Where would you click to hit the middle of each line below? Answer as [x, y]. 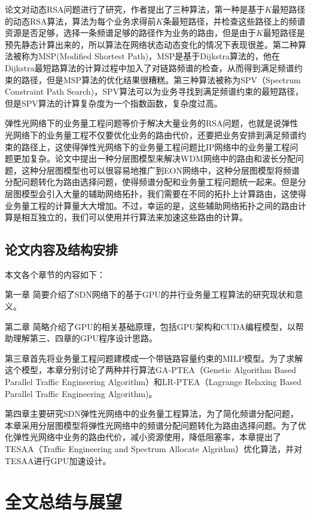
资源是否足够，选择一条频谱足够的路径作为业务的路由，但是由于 [130, 33]
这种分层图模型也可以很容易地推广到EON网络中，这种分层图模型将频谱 [160, 170]
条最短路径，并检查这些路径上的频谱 [234, 21]
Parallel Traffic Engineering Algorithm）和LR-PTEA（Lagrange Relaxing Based [153, 382]
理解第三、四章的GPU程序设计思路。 [85, 338]
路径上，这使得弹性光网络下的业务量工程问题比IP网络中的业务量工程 [155, 146]
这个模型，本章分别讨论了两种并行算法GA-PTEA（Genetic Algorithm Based [151, 370]
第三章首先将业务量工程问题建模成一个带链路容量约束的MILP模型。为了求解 [154, 358]
